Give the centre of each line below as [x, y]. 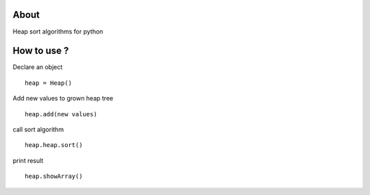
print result [28, 160]
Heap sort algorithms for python [58, 31]
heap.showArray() [54, 177]
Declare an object [38, 67]
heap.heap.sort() [54, 145]
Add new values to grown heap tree [63, 99]
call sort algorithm [38, 129]
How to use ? [41, 51]
